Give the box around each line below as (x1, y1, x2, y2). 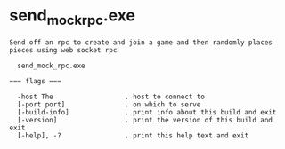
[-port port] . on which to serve (17, 99, 201, 109)
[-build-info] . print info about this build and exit (17, 107, 277, 116)
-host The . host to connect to (17, 92, 205, 101)
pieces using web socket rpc (9, 45, 118, 54)
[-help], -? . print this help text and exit (17, 130, 249, 140)
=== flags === (9, 76, 62, 85)
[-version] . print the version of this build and (17, 115, 273, 124)
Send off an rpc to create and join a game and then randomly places (9, 37, 273, 47)
